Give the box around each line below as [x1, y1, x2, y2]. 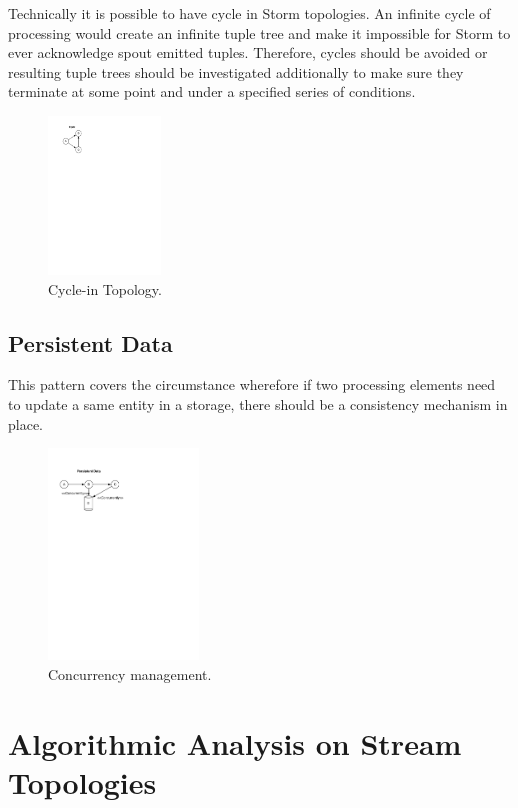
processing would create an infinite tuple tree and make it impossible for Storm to [8, 22, 511, 43]
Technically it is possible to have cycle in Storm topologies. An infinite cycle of [8, 3, 491, 23]
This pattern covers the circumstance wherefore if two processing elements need [8, 374, 496, 395]
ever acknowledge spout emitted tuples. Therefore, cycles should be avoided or [8, 42, 488, 63]
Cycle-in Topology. [48, 278, 162, 299]
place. [8, 413, 43, 434]
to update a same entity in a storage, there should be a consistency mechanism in [8, 393, 508, 414]
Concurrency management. [48, 663, 212, 684]
